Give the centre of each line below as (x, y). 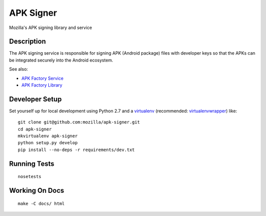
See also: (18, 69)
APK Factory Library (42, 85)
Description (28, 42)
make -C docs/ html (41, 203)
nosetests (30, 177)
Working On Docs (37, 191)
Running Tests (32, 164)
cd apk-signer (35, 129)
